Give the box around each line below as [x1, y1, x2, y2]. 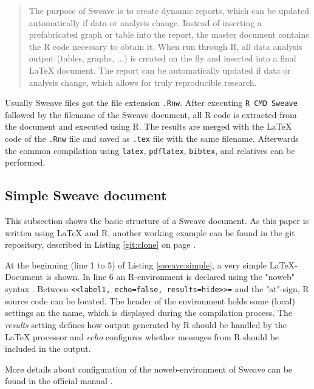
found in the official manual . [5, 374, 113, 387]
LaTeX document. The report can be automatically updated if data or [29, 63, 291, 76]
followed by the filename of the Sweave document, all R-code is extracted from [5, 108, 297, 121]
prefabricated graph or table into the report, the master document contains [29, 28, 309, 41]
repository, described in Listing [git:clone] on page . [5, 238, 196, 251]
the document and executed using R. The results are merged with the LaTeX [5, 120, 292, 133]
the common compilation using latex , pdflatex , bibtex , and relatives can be [5, 144, 295, 156]
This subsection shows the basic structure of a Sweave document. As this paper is [5, 214, 309, 227]
